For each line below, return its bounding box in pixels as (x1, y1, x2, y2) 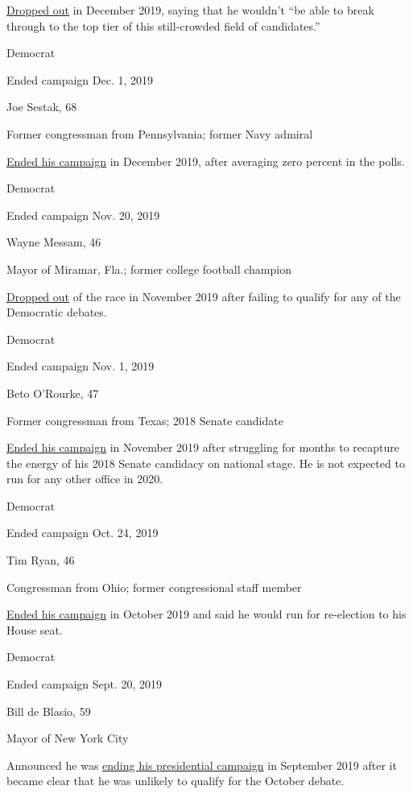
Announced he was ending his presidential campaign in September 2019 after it (6, 756, 397, 773)
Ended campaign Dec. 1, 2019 (6, 71, 153, 88)
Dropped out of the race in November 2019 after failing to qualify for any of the (6, 287, 401, 304)
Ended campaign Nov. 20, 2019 (6, 206, 160, 223)
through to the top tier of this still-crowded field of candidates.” (6, 17, 320, 34)
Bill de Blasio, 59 (6, 702, 91, 719)
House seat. (6, 621, 63, 638)
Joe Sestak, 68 (6, 98, 77, 115)
